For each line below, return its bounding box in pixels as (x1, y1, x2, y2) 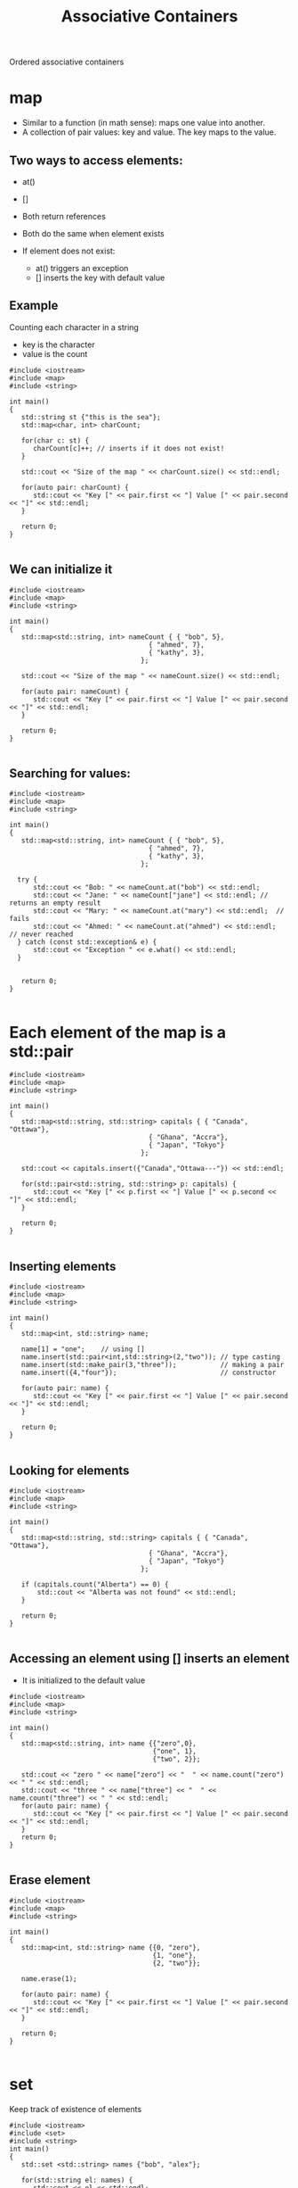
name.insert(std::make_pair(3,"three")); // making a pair (20, 1361, 285, 1370)
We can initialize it (9, 562, 113, 577)
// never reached (9, 930, 74, 939)
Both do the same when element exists (21, 228, 165, 238)
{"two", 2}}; (152, 1754, 201, 1763)
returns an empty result (9, 899, 101, 908)
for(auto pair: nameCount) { (20, 687, 129, 696)
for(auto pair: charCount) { (20, 483, 129, 492)
